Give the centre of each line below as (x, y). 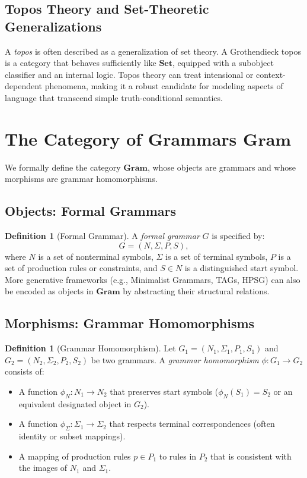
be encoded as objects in (49, 291)
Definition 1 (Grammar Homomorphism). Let (90, 348)
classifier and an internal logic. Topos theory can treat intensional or (129, 74)
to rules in (178, 456)
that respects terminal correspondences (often (192, 424)
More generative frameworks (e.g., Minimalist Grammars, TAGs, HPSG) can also (153, 279)
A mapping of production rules (75, 456)
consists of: (25, 371)
